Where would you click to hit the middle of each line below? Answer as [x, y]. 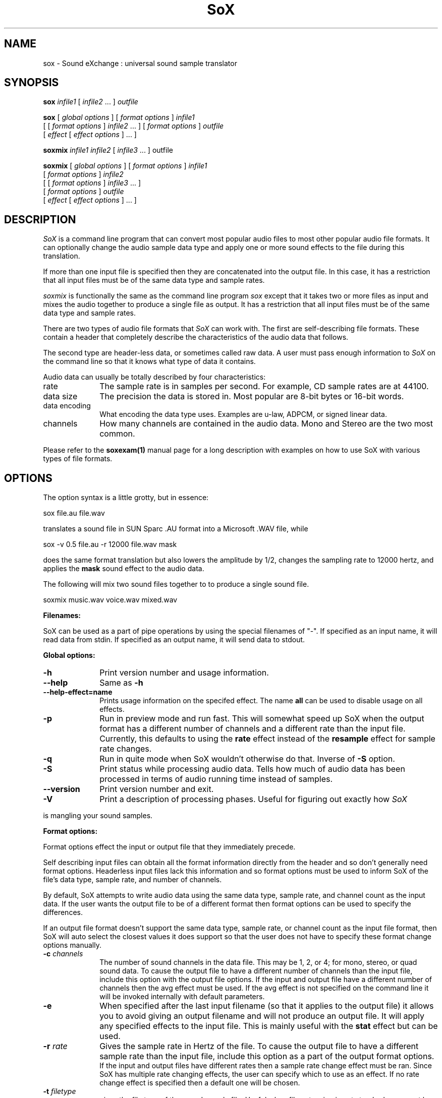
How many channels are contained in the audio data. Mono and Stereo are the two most [266, 424]
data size [60, 396]
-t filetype [60, 1091]
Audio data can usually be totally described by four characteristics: [154, 377]
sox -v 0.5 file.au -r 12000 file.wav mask [110, 544]
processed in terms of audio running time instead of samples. [216, 779]
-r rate [55, 1046]
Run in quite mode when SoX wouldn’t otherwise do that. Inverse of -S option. [247, 759]
